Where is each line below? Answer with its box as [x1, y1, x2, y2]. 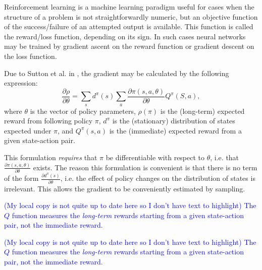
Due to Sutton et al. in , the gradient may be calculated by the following [4, 67, 229, 78]
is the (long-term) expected [160, 105, 245, 116]
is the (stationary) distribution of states [112, 115, 235, 126]
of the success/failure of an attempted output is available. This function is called [4, 21, 253, 32]
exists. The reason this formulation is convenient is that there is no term [33, 162, 257, 172]
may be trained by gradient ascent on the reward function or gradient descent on [4, 41, 254, 51]
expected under [4, 125, 51, 136]
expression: [4, 78, 38, 88]
